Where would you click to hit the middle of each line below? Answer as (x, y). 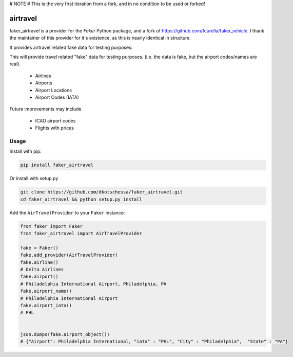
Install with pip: (25, 151)
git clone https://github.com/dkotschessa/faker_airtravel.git (102, 192)
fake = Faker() (39, 248)
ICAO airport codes (55, 120)
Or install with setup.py (34, 178)
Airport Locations (53, 90)
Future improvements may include (45, 109)
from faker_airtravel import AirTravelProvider (81, 234)
